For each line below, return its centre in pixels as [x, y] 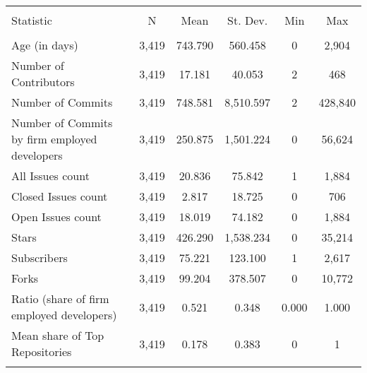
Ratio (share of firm [60, 298]
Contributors [43, 82]
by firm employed [54, 139]
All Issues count [50, 176]
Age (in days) [45, 45]
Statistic [32, 20]
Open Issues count [56, 217]
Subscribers [40, 257]
